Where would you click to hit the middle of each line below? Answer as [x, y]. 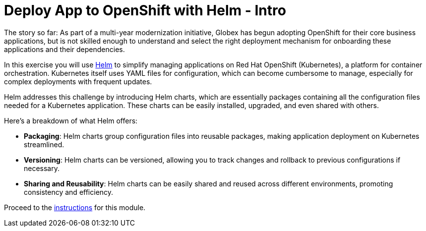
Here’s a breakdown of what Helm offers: [71, 120]
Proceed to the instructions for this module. [75, 207]
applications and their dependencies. [64, 49]
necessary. [42, 168]
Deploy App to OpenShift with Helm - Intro [145, 10]
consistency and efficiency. [69, 192]
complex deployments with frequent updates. [78, 81]
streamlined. [44, 144]
